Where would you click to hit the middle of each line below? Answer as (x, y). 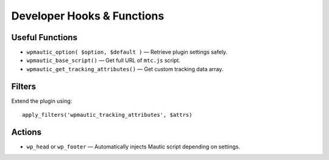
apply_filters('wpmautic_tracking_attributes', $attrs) (107, 115)
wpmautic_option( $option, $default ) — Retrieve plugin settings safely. (127, 52)
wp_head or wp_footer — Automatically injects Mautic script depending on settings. (133, 147)
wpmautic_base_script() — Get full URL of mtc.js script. (104, 60)
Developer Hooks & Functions (88, 16)
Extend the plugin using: (42, 101)
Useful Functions (44, 37)
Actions (27, 132)
